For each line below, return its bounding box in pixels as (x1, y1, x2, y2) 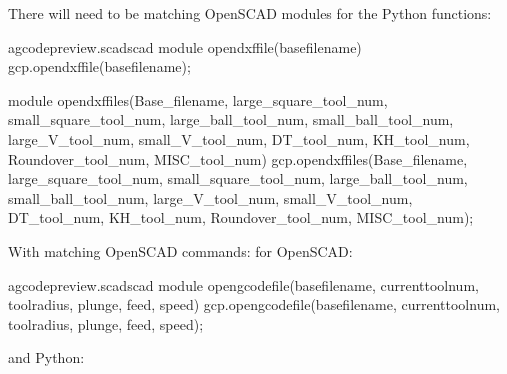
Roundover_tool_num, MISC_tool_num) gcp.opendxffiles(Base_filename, (8, 148, 468, 169)
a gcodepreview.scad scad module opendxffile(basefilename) (8, 36, 362, 57)
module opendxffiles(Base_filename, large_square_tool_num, (8, 89, 388, 110)
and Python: (8, 347, 85, 368)
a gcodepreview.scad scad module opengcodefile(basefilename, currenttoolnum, (8, 274, 479, 295)
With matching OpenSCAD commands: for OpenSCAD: (8, 240, 353, 261)
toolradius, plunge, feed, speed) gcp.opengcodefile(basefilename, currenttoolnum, (8, 294, 500, 315)
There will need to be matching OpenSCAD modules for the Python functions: (8, 3, 492, 23)
